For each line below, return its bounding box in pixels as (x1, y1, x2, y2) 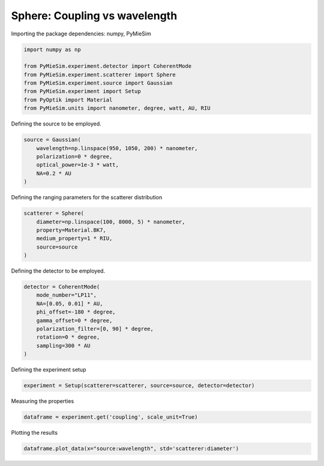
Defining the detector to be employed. (11, 267, 105, 274)
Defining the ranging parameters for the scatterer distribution (11, 194, 163, 201)
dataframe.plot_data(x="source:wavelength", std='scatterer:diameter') (23, 445, 239, 452)
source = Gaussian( (23, 136, 81, 144)
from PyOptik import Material (23, 96, 113, 103)
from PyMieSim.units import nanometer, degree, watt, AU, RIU (23, 105, 211, 112)
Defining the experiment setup (11, 366, 86, 374)
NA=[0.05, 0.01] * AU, (36, 300, 103, 307)
